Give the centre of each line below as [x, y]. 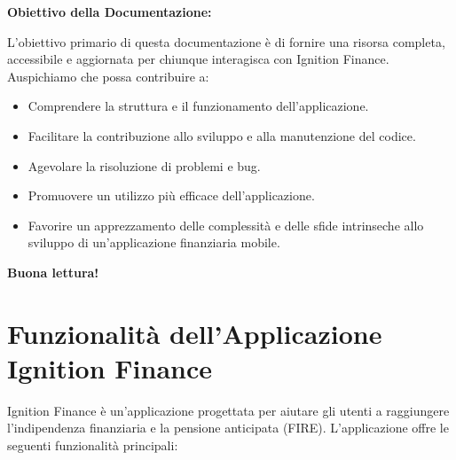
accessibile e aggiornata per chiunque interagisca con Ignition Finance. [198, 59]
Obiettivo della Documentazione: [110, 12]
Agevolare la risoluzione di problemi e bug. [144, 165]
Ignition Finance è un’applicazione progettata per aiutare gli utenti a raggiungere [228, 410]
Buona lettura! [53, 272]
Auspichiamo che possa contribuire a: [108, 76]
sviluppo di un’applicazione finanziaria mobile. [154, 242]
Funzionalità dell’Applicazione [195, 333]
